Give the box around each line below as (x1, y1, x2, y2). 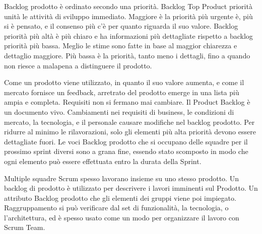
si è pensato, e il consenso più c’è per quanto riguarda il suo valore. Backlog (4, 21, 238, 31)
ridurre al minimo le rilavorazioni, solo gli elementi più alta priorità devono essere (4, 126, 256, 137)
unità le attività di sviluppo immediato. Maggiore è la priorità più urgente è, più (4, 11, 253, 21)
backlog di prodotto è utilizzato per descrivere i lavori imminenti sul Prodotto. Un (4, 183, 258, 193)
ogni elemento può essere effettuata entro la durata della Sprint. (4, 155, 202, 166)
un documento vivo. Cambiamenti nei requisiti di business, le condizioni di (4, 106, 234, 117)
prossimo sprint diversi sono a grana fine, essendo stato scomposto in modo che (4, 146, 248, 157)
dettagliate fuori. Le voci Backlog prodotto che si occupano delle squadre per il (4, 136, 248, 146)
